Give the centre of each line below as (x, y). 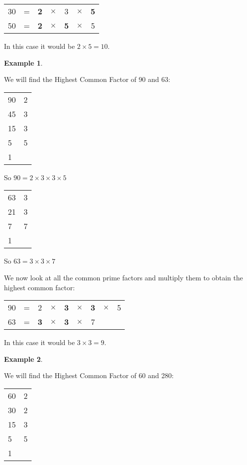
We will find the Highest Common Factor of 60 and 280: (89, 375)
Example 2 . (23, 359)
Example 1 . (23, 62)
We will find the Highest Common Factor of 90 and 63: (87, 79)
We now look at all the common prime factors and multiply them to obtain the (123, 277)
